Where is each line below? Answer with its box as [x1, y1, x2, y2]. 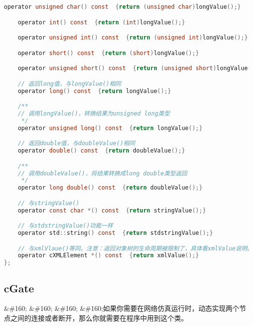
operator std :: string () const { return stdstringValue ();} [18, 230, 213, 237]
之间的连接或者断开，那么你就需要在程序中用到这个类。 [10, 313, 188, 323]
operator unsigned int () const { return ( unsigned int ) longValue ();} [18, 34, 248, 41]
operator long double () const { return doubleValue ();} [18, 184, 203, 192]
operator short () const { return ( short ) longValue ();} [18, 49, 199, 57]
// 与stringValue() [18, 199, 80, 207]
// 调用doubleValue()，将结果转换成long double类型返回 [18, 170, 187, 177]
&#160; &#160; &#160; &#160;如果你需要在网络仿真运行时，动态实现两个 [4, 303, 239, 313]
